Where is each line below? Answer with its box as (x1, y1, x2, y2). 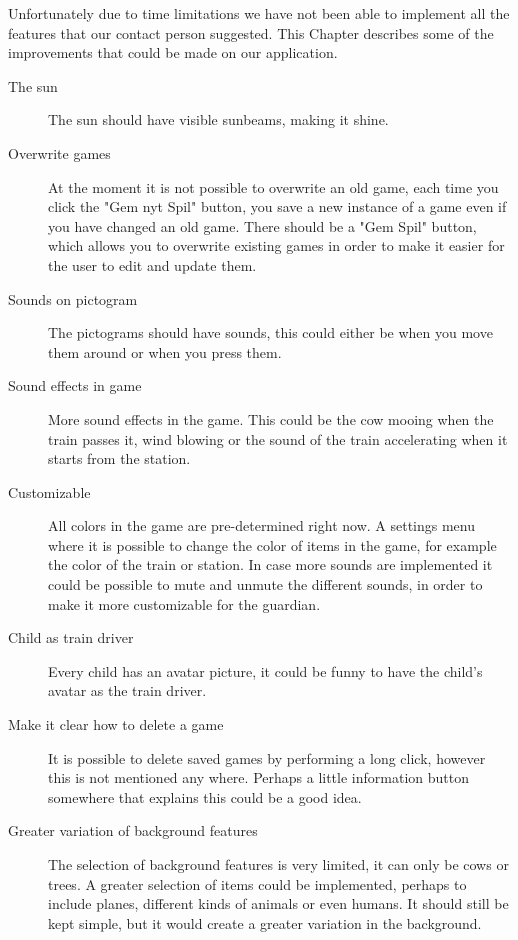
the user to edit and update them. (48, 254, 257, 275)
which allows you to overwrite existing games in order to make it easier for (48, 235, 505, 256)
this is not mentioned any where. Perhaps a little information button (48, 767, 469, 788)
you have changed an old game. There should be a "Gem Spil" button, (48, 215, 477, 236)
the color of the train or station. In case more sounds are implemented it (48, 554, 493, 575)
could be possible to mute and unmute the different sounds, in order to (48, 574, 483, 595)
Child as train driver (8, 627, 134, 648)
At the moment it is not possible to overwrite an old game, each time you (48, 176, 499, 197)
